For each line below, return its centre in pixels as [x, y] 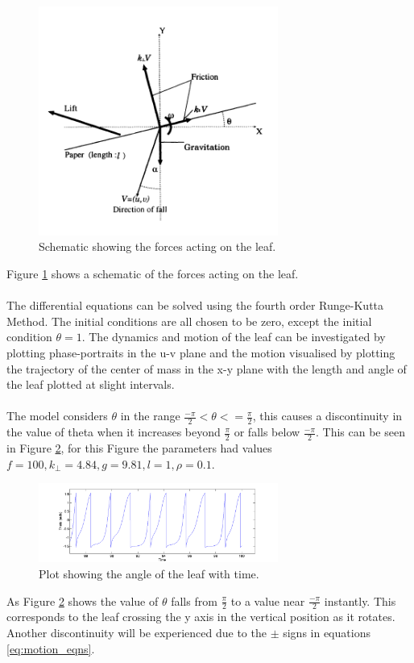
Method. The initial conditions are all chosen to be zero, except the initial [189, 321]
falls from [194, 600]
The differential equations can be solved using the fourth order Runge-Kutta [195, 305]
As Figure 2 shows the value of [83, 600]
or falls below [267, 432]
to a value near [268, 600]
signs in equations [327, 633]
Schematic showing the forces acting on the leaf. [157, 246]
